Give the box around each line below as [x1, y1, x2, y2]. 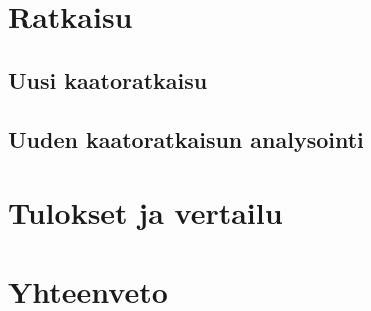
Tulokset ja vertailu [8, 192, 283, 233]
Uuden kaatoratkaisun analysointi [8, 123, 364, 154]
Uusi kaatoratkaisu [8, 64, 208, 95]
